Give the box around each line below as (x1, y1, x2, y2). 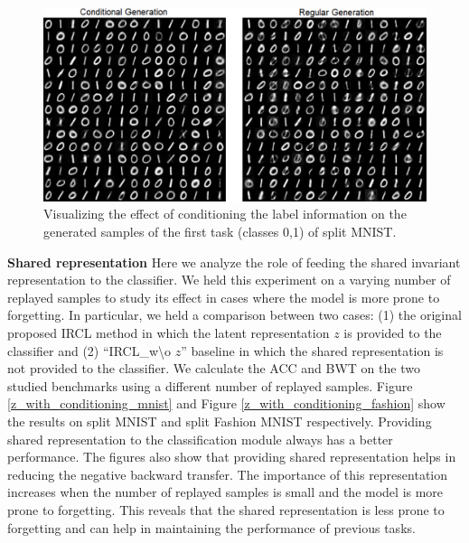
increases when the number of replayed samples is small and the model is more (7, 482, 444, 501)
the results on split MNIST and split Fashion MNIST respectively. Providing (7, 412, 432, 431)
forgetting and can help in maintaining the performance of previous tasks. (7, 518, 416, 537)
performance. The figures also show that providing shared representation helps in (7, 447, 456, 466)
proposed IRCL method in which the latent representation (7, 323, 330, 342)
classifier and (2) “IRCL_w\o (7, 341, 172, 360)
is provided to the (343, 323, 442, 342)
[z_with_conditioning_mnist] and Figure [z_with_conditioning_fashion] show (7, 394, 446, 413)
